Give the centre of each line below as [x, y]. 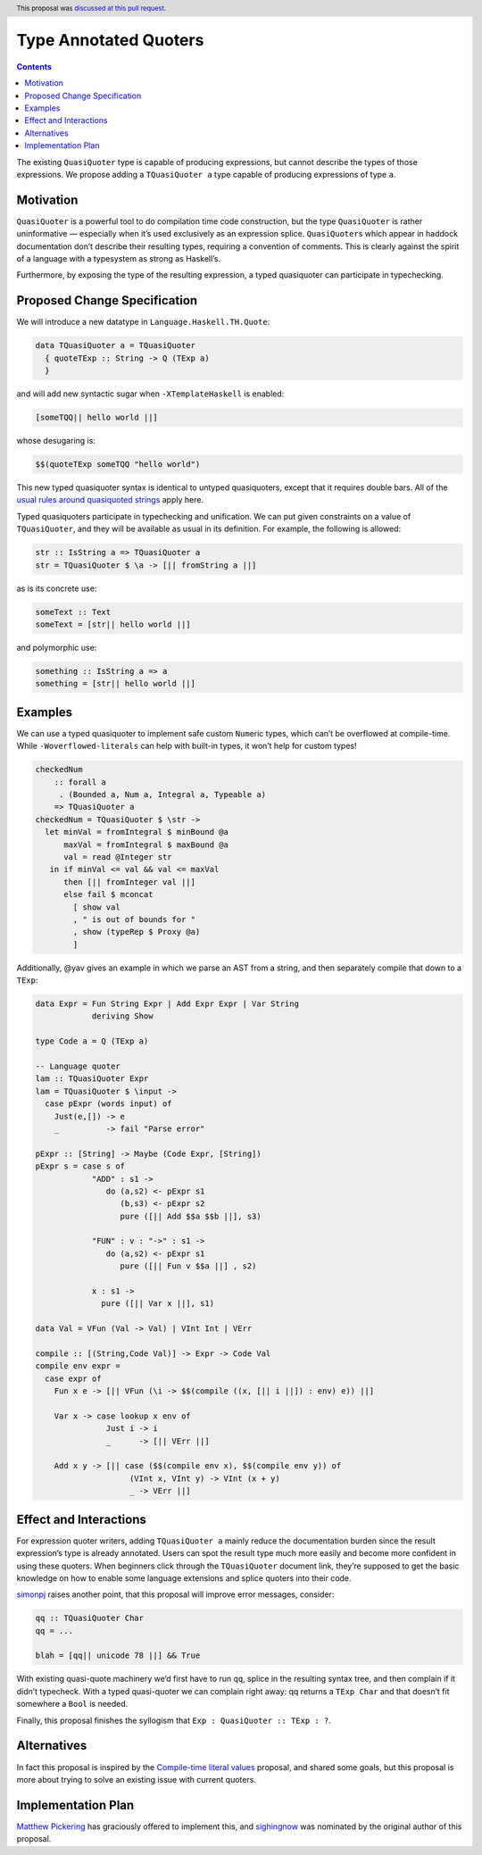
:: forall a [80, 782]
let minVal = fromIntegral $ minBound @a [137, 832]
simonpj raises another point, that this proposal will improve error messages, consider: [175, 1594]
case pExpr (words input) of [109, 1104]
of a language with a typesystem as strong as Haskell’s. [119, 259]
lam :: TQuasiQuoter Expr [92, 1079]
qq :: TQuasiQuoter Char [90, 1618]
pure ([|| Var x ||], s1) [158, 1304]
